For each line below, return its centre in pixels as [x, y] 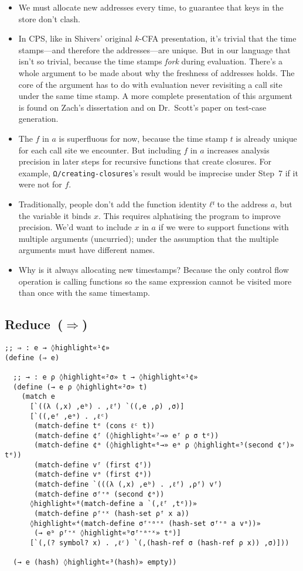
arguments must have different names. [87, 250]
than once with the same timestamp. [84, 293]
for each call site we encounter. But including [100, 150]
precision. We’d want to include [75, 227]
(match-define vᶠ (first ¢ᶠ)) [93, 465]
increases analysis [238, 150]
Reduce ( [34, 324]
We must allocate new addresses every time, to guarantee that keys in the [151, 7]
